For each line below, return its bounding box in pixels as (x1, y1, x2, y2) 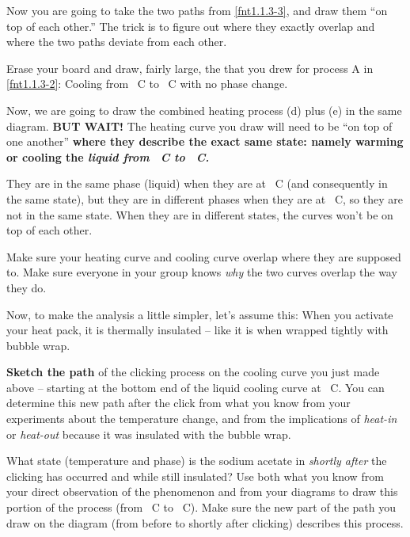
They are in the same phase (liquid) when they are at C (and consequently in (6, 175, 388, 192)
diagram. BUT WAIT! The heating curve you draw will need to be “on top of (6, 117, 393, 134)
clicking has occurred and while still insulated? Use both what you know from (6, 467, 384, 484)
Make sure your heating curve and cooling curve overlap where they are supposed (6, 248, 401, 265)
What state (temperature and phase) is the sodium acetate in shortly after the (6, 452, 387, 469)
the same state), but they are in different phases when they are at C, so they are (6, 190, 403, 207)
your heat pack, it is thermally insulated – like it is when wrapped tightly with (6, 322, 389, 338)
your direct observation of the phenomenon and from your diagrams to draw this (6, 483, 398, 500)
